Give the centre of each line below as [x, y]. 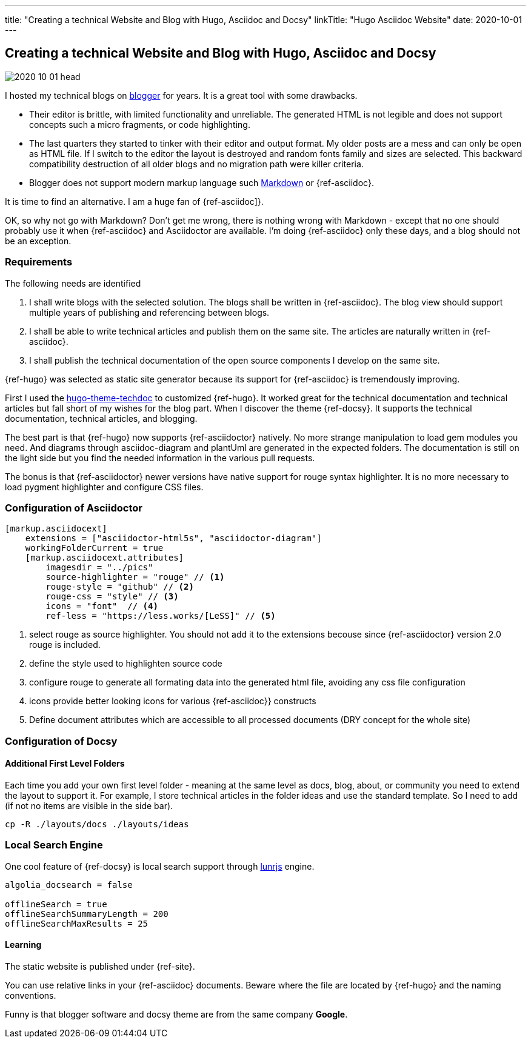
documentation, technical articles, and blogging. [101, 418]
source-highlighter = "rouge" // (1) [135, 577]
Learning [23, 945]
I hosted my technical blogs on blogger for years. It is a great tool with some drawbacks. [181, 95]
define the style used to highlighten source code [126, 664]
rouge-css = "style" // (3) [112, 597]
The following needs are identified [73, 283]
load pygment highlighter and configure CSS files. [104, 487]
